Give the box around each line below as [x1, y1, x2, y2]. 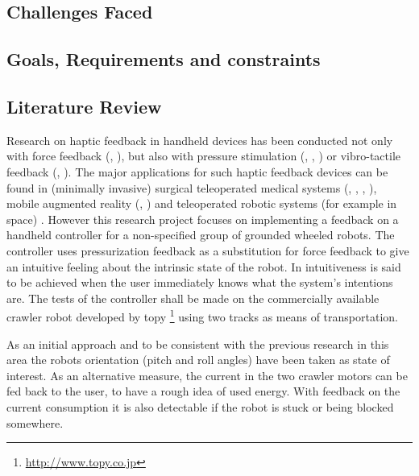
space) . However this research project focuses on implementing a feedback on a [6, 210, 399, 227]
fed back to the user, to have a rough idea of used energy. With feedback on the [6, 383, 400, 399]
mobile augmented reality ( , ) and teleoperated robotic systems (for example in [6, 195, 397, 212]
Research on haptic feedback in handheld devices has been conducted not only [6, 131, 393, 148]
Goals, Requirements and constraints [6, 47, 321, 72]
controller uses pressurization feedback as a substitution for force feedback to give [6, 242, 409, 259]
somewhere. [6, 414, 64, 431]
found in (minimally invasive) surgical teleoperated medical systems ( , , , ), [6, 179, 377, 196]
